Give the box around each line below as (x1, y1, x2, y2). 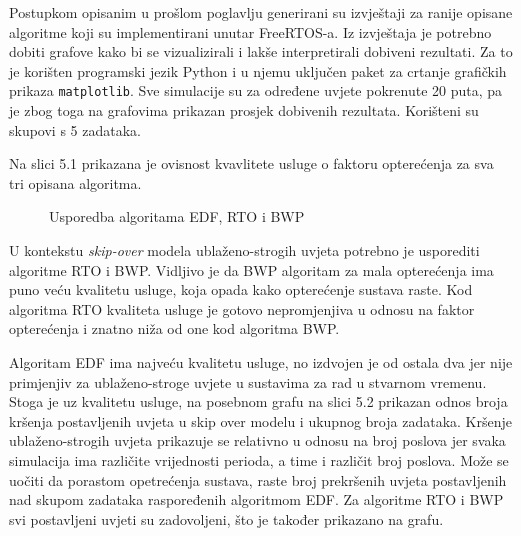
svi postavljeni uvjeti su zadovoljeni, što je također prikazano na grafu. (9, 508, 444, 529)
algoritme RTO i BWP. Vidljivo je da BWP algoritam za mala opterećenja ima (9, 259, 494, 280)
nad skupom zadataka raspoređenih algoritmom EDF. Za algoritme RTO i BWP (9, 489, 504, 510)
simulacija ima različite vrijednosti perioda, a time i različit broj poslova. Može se (9, 449, 509, 470)
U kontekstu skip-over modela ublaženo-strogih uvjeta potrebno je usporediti (9, 240, 480, 260)
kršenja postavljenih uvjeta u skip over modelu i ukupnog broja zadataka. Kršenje (9, 410, 512, 431)
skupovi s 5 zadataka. (9, 119, 141, 140)
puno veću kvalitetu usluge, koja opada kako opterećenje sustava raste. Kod (9, 279, 473, 300)
